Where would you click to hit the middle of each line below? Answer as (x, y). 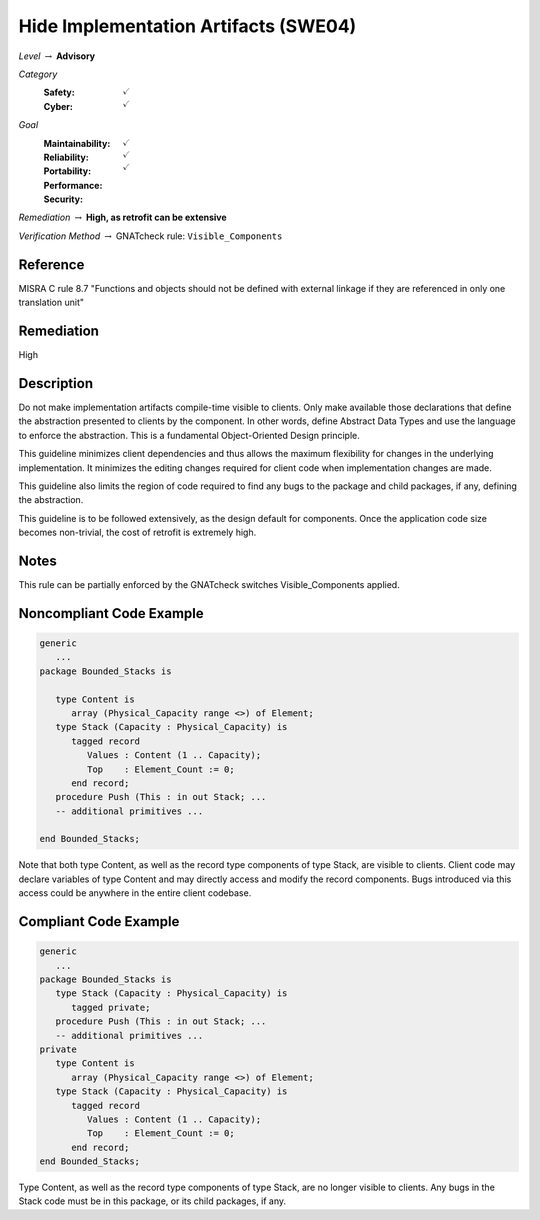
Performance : (73, 185)
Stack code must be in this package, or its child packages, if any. (152, 1201)
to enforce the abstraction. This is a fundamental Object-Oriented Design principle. (189, 435)
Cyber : (58, 106)
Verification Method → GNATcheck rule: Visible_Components (150, 236)
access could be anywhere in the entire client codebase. (135, 893)
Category (38, 74)
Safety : (59, 92)
